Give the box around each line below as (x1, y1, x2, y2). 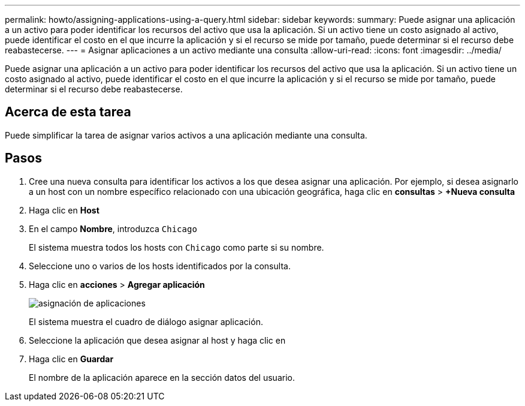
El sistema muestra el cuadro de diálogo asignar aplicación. (29, 316, 263, 327)
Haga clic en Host (29, 204, 99, 215)
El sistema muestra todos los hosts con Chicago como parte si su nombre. (29, 242, 324, 252)
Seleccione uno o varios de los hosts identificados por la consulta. (29, 260, 291, 271)
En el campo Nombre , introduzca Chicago (29, 223, 197, 234)
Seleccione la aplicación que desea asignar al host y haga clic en (29, 335, 286, 345)
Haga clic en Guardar (29, 353, 114, 364)
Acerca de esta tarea (5, 104, 131, 120)
